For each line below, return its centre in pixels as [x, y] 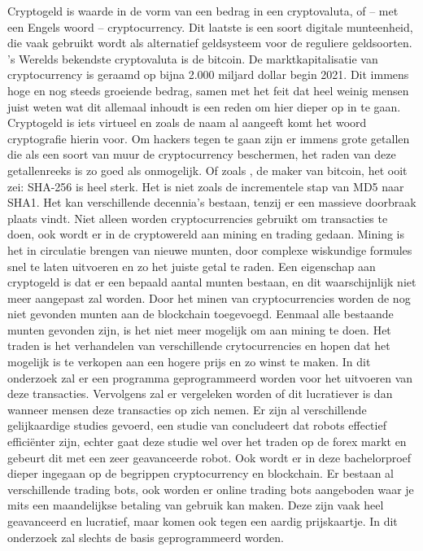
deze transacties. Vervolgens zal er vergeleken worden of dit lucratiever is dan [200, 394]
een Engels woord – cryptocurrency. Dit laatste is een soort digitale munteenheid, [210, 26]
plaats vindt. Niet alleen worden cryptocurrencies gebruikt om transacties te [198, 218]
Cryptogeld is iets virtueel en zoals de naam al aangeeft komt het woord [187, 122]
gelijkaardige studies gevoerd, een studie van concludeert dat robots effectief [197, 425]
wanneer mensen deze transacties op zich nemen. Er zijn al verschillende [187, 409]
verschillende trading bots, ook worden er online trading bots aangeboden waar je [211, 489]
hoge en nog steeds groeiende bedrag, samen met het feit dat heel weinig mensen [208, 90]
